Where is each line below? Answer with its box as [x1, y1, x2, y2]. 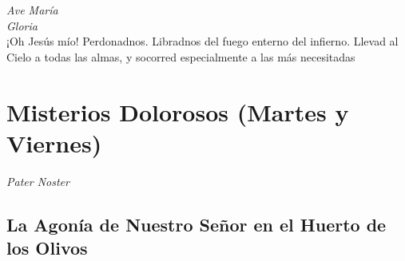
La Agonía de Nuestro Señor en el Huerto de [6, 212, 387, 236]
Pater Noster [6, 172, 69, 189]
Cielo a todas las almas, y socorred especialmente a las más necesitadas [6, 48, 355, 65]
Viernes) [6, 126, 102, 159]
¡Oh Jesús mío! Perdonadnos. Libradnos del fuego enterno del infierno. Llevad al [6, 33, 399, 49]
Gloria [6, 17, 38, 34]
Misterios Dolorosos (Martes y [6, 95, 349, 128]
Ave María [6, 2, 58, 18]
